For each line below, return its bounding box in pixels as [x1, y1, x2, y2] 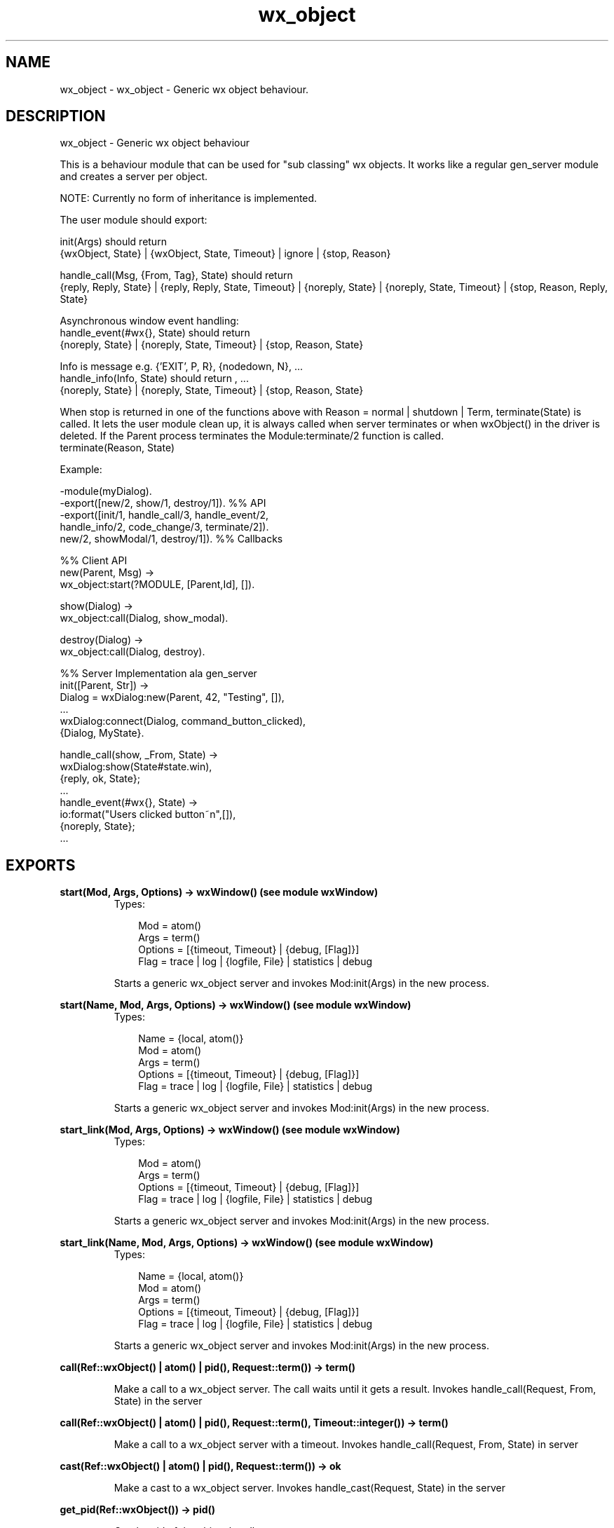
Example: [60, 463, 102, 476]
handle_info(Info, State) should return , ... [60, 372, 249, 385]
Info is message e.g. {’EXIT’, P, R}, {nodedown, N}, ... [60, 360, 303, 373]
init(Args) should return [60, 236, 167, 248]
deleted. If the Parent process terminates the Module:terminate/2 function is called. [60, 430, 444, 442]
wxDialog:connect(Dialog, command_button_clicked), [60, 715, 306, 728]
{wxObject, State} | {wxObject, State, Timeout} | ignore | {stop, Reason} [60, 247, 391, 260]
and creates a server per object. [60, 170, 208, 183]
